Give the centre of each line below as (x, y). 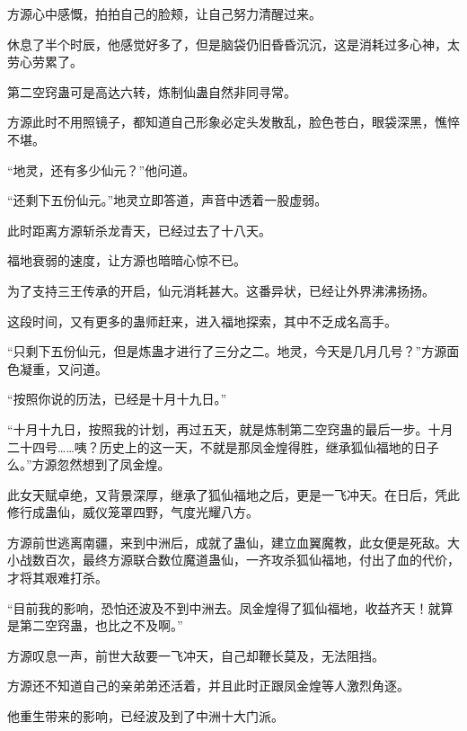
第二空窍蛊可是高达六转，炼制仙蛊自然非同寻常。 (152, 91)
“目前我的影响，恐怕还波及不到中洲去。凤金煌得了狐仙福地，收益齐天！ (218, 607)
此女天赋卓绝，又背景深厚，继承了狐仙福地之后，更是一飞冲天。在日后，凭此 (233, 494)
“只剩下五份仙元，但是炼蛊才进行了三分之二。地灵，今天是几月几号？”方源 (227, 351)
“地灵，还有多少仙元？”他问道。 (101, 169)
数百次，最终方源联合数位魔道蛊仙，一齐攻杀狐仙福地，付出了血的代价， (246, 560)
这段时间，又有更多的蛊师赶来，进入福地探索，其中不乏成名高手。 (202, 321)
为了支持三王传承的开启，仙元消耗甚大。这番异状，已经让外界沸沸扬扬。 (221, 290)
